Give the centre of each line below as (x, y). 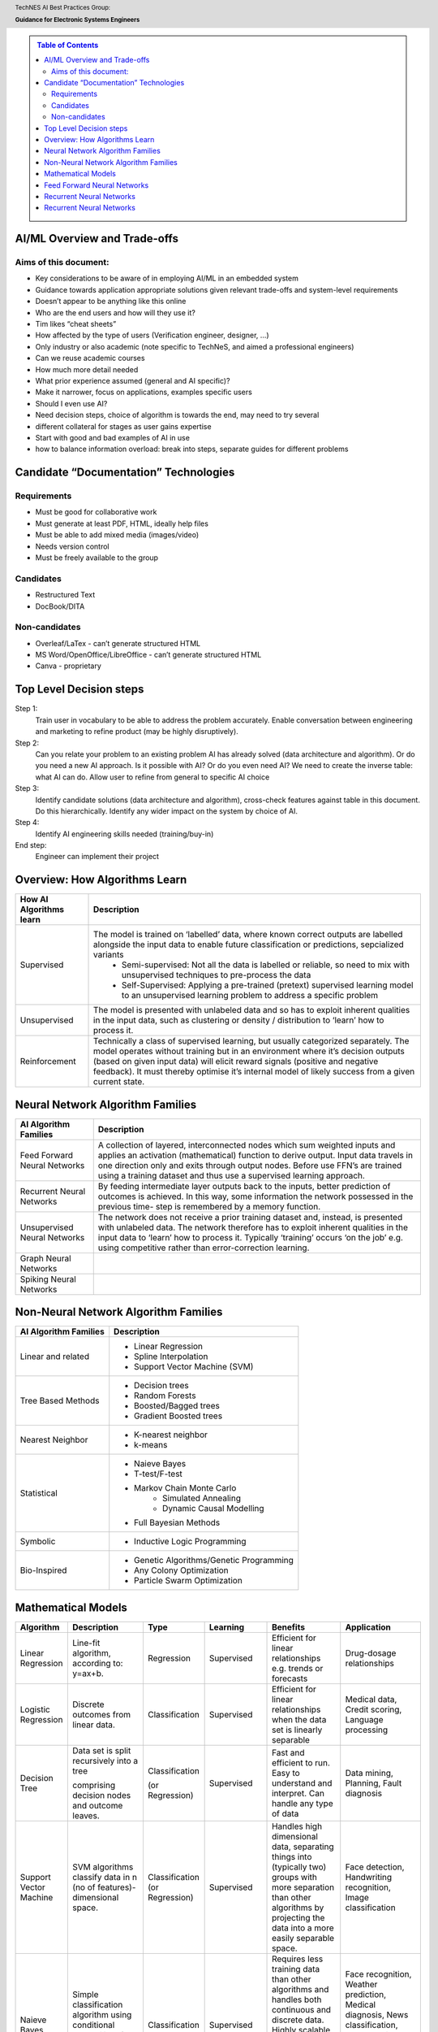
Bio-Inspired (43, 1570)
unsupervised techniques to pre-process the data (217, 975)
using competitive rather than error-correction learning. (204, 1248)
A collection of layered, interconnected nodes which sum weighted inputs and (247, 1144)
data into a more (303, 1928)
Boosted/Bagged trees (177, 1406)
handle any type (303, 1803)
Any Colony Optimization (181, 1570)
